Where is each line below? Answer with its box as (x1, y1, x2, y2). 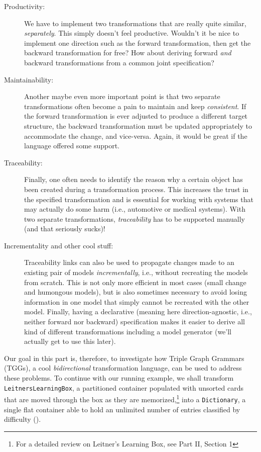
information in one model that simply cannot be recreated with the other (24, 296, 249, 307)
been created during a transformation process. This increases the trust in (24, 184, 248, 194)
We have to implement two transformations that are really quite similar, (24, 18, 246, 28)
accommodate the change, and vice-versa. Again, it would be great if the (24, 130, 247, 141)
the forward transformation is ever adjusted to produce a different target (24, 111, 248, 121)
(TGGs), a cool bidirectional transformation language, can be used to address (4, 363, 242, 373)
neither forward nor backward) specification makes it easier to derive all (24, 316, 245, 327)
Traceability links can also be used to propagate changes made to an (24, 257, 234, 267)
